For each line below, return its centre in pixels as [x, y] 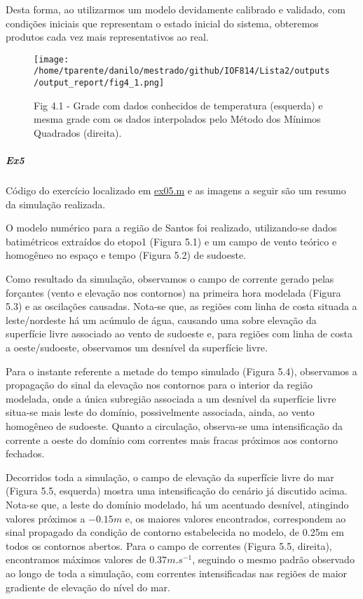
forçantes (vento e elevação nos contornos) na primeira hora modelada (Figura [173, 292]
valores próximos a [46, 518]
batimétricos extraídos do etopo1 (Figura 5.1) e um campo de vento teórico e [171, 241]
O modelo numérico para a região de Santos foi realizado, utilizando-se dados [171, 228]
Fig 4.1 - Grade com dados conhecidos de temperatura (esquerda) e [178, 105]
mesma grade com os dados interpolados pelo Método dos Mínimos [177, 119]
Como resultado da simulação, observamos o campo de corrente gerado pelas [170, 279]
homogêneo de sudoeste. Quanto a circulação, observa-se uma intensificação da [174, 426]
